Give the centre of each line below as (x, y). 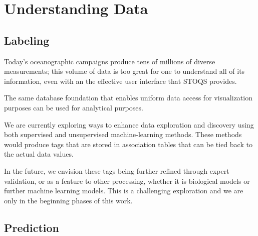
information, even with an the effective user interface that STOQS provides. (120, 81)
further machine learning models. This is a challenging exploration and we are (124, 191)
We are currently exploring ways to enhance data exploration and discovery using (129, 124)
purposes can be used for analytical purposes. (74, 107)
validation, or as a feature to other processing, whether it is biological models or (127, 181)
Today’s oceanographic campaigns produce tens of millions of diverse (110, 61)
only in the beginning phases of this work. (68, 200)
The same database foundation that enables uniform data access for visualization (128, 98)
